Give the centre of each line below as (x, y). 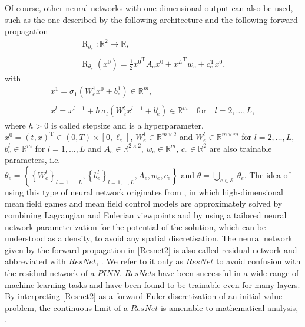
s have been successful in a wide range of (226, 273)
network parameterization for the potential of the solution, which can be (135, 226)
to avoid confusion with (258, 261)
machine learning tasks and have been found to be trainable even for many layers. (152, 284)
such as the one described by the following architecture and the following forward (151, 19)
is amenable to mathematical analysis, (229, 307)
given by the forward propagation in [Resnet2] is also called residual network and (151, 249)
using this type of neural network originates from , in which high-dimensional (144, 192)
